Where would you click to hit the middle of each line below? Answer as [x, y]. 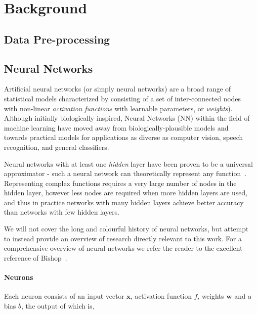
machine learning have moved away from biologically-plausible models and [116, 127]
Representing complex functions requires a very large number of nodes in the [120, 183]
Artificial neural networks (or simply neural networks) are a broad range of [118, 89]
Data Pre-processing [57, 39]
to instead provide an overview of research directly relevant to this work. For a [123, 238]
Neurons [19, 277]
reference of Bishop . [36, 257]
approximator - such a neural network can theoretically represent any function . [125, 173]
